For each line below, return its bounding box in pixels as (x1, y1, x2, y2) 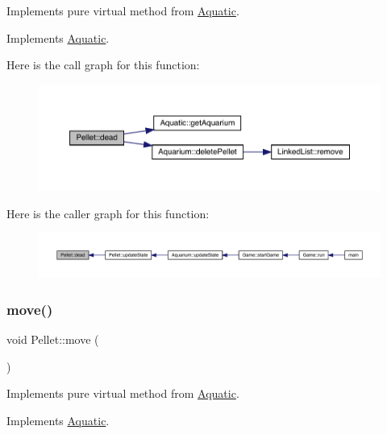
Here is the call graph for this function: (6, 56, 200, 73)
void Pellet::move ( (6, 331, 99, 348)
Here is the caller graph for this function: (6, 205, 210, 221)
